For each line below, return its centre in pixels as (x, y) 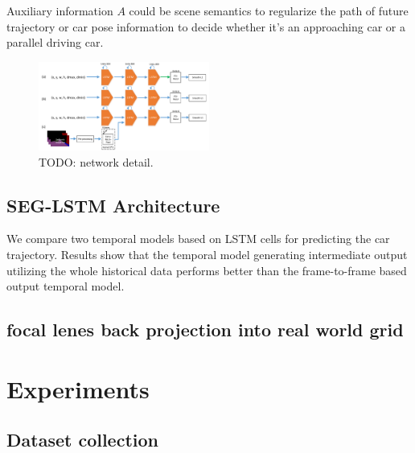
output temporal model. (66, 286)
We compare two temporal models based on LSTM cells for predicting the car (198, 239)
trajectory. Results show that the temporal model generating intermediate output (207, 254)
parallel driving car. (55, 42)
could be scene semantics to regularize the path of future (269, 10)
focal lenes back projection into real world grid (205, 329)
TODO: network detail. (96, 161)
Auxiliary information (60, 10)
